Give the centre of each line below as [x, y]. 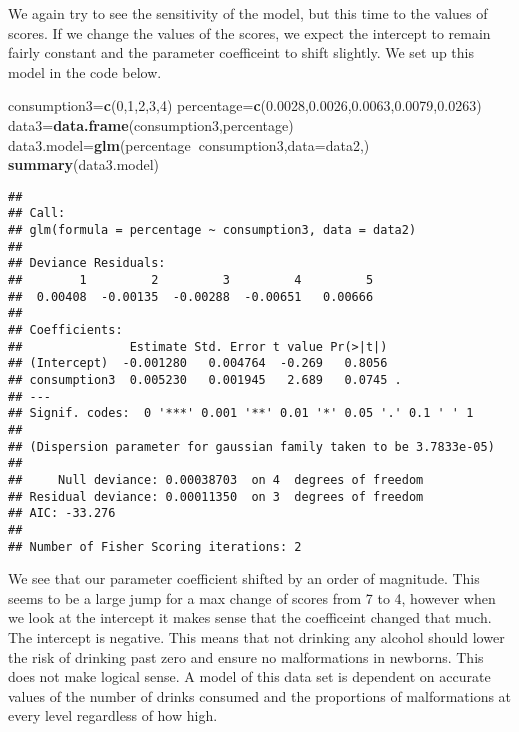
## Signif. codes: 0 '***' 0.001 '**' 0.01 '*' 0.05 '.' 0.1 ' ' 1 [241, 413]
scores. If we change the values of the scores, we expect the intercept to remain [249, 32]
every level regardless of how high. [113, 715]
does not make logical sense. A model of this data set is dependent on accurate [249, 676]
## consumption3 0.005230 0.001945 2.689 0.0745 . [205, 379]
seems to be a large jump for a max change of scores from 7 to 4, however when [252, 597]
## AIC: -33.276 [62, 513]
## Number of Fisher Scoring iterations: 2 [155, 546]
